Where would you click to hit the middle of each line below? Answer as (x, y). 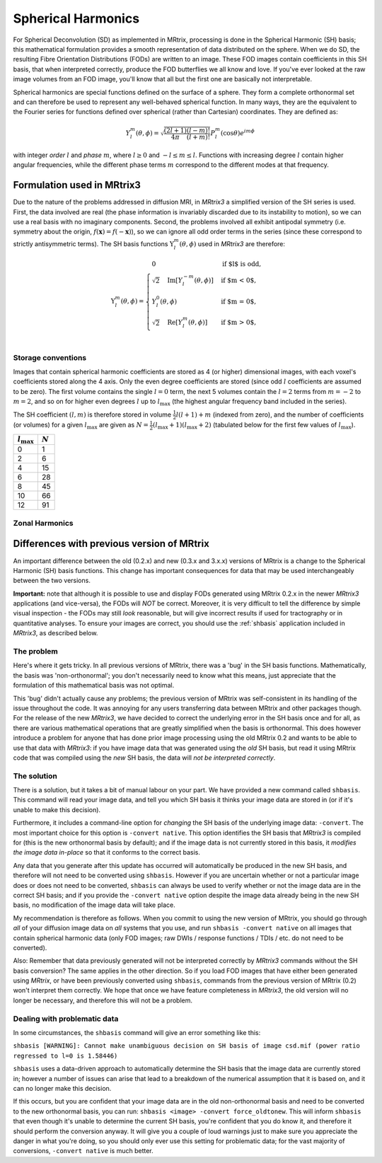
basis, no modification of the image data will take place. (94, 905)
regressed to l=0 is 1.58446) (65, 1055)
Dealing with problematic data (66, 1019)
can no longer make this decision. (62, 1088)
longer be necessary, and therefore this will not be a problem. (103, 1000)
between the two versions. (52, 581)
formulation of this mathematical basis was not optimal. (94, 685)
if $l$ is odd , (242, 264)
